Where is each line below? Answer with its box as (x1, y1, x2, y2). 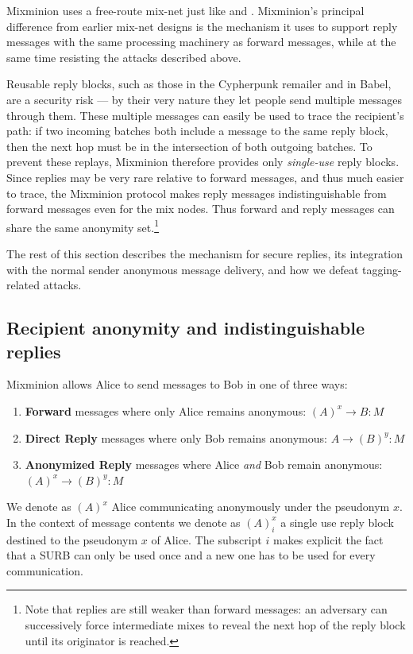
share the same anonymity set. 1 (6, 216, 159, 235)
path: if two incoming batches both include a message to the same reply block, (6, 122, 388, 139)
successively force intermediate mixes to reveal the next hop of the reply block (25, 617, 406, 633)
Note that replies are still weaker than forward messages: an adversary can (25, 601, 388, 617)
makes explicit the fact (272, 531, 384, 548)
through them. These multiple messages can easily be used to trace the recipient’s (6, 106, 404, 123)
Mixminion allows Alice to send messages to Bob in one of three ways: (6, 376, 348, 393)
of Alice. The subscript (151, 531, 262, 548)
